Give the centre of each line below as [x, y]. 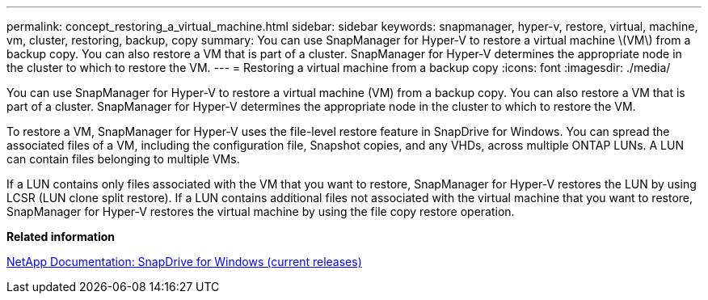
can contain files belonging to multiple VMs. [123, 159]
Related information [61, 237]
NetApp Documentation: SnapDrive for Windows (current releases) [184, 262]
